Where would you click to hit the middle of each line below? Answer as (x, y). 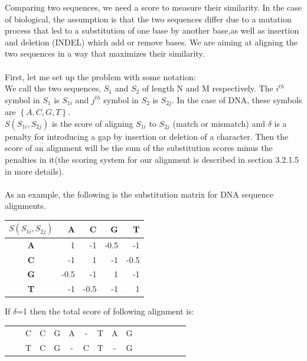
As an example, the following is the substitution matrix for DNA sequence (139, 194)
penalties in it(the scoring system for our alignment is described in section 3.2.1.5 (152, 159)
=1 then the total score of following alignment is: (105, 311)
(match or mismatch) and (219, 123)
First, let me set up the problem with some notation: (100, 76)
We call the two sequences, (53, 88)
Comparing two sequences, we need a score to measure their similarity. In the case (153, 7)
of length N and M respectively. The (208, 88)
